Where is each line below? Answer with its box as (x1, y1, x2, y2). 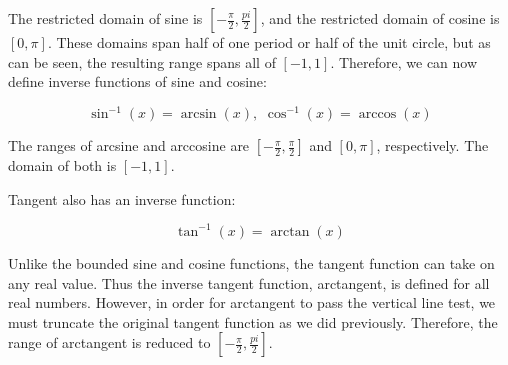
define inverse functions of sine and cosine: (8, 71, 267, 92)
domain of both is (8, 155, 117, 176)
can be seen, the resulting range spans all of (8, 51, 276, 72)
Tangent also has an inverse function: (8, 188, 236, 209)
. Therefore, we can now (330, 51, 478, 72)
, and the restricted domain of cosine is (260, 8, 500, 28)
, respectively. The (376, 135, 489, 156)
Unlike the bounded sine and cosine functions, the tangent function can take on (8, 252, 495, 273)
